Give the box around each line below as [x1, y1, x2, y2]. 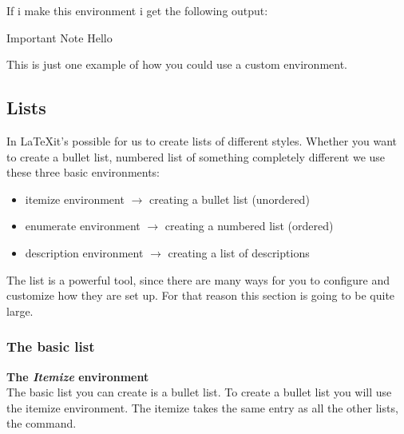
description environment [25, 244, 144, 261]
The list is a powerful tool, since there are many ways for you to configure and [6, 271, 390, 288]
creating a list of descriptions [168, 244, 310, 261]
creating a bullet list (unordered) [149, 190, 310, 207]
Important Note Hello [6, 29, 113, 46]
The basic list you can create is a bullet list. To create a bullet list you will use [6, 384, 392, 400]
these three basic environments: [6, 164, 160, 181]
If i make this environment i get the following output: [6, 2, 268, 18]
